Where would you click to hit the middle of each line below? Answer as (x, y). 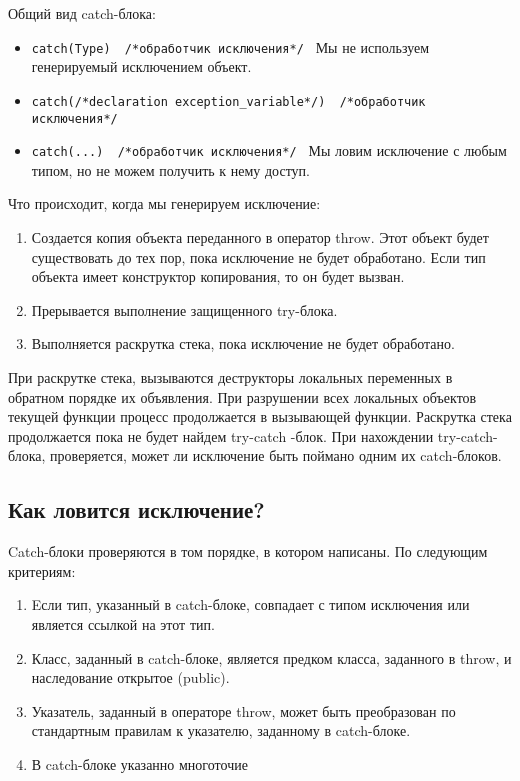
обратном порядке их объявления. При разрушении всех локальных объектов (242, 396)
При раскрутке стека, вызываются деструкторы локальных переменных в (230, 376)
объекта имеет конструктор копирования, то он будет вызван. (218, 276)
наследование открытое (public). (130, 677)
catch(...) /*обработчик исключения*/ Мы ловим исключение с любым (269, 150)
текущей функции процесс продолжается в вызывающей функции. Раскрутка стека (260, 416)
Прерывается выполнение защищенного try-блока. (184, 309)
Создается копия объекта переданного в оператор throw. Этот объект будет (260, 237)
